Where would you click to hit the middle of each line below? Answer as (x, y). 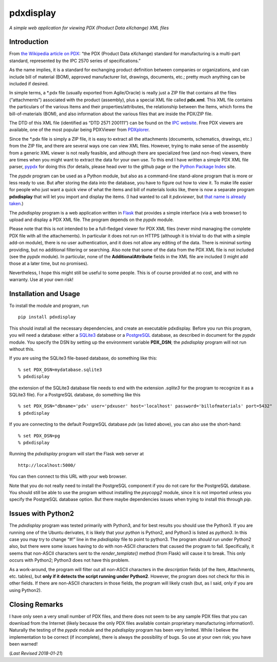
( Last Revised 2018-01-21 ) (36, 653)
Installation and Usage (45, 294)
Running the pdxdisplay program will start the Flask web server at (77, 454)
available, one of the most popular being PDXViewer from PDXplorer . (80, 130)
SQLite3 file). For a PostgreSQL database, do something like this (75, 394)
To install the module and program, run (49, 306)
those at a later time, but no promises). (49, 264)
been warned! (23, 644)
